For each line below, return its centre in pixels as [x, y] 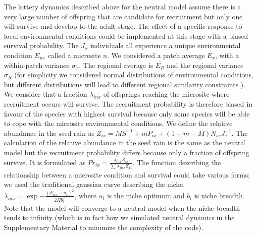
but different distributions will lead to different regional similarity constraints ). [125, 84]
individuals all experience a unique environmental [165, 45]
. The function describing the [177, 162]
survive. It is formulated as [45, 162]
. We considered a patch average [156, 55]
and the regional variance [205, 65]
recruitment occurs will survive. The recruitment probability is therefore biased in [128, 103]
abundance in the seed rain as [49, 133]
